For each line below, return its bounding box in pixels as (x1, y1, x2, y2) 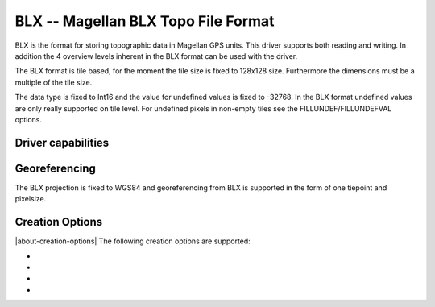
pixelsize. (14, 194, 47, 204)
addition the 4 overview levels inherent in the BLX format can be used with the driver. (14, 51, 298, 60)
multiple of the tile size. (14, 77, 93, 87)
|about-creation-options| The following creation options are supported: (14, 236, 251, 246)
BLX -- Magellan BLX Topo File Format (14, 12, 275, 30)
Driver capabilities (14, 135, 110, 149)
